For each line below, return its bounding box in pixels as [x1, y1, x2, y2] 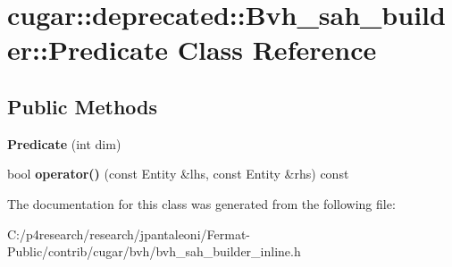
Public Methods [7, 92, 158, 120]
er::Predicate [7, 31, 168, 68]
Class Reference [177, 31, 377, 68]
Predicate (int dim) [7, 134, 121, 153]
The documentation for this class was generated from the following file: [7, 194, 396, 213]
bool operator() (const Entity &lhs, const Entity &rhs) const [7, 164, 349, 183]
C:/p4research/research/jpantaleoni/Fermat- [7, 224, 250, 243]
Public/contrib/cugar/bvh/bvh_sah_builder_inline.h [7, 242, 301, 261]
